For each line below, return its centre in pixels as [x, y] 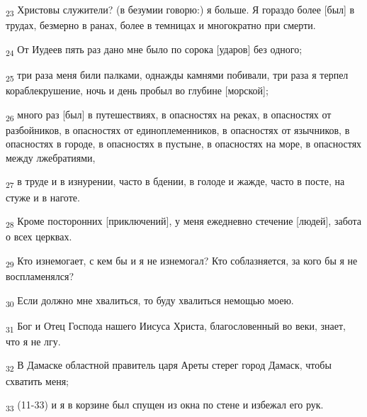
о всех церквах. [39, 237]
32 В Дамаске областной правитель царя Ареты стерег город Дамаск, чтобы [169, 366]
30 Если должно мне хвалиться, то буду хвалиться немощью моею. [150, 301]
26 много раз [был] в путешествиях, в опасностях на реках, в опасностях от [169, 115]
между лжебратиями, [51, 157]
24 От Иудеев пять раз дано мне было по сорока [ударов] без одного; [154, 50]
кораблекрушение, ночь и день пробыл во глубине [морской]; [137, 90]
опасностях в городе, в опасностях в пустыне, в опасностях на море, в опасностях [184, 144]
